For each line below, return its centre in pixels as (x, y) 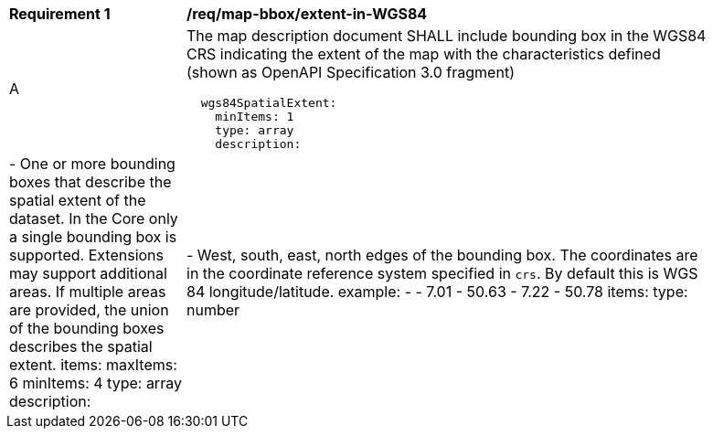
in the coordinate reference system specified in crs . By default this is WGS (442, 273)
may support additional (88, 273)
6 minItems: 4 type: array (96, 383)
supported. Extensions (87, 255)
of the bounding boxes (87, 328)
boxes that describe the (90, 182)
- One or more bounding (92, 164)
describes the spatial (81, 346)
